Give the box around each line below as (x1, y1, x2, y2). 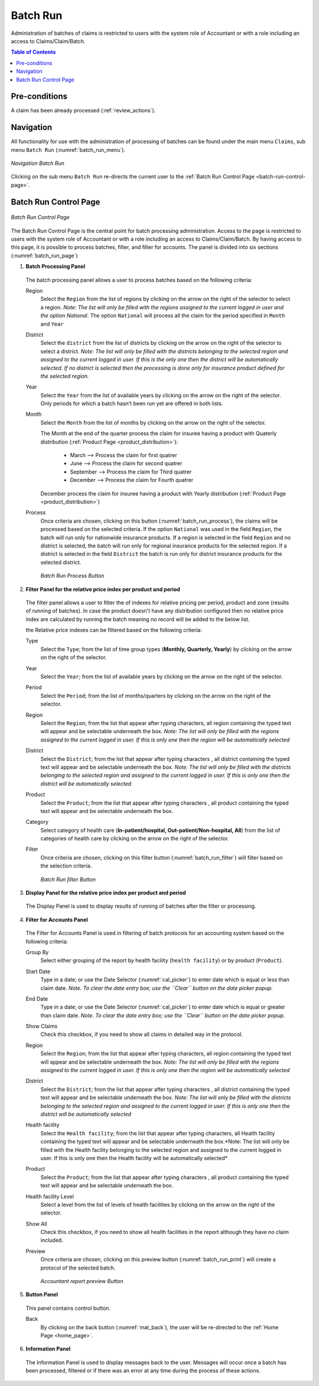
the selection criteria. (40, 862, 92, 869)
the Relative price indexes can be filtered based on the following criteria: (25, 627, 202, 634)
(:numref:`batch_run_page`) (11, 252, 78, 259)
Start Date (25, 967, 51, 975)
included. (40, 1236, 63, 1244)
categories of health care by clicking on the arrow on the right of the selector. (40, 835, 230, 842)
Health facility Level (25, 1193, 74, 1200)
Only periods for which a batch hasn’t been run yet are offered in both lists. (40, 400, 223, 407)
